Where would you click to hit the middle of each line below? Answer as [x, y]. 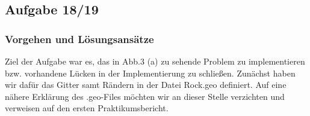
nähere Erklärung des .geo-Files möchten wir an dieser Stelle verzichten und [145, 96]
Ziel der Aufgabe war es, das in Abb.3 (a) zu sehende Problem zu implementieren [155, 61]
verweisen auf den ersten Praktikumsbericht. [87, 108]
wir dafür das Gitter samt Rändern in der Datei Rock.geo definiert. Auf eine [146, 85]
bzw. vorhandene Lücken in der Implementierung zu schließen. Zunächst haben [150, 73]
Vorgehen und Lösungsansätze [79, 39]
